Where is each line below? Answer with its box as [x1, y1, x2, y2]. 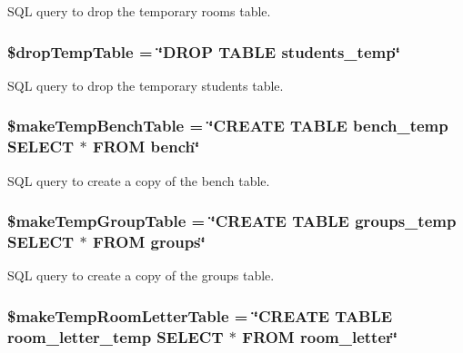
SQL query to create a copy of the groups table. [7, 266, 275, 285]
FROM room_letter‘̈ [242, 325, 398, 348]
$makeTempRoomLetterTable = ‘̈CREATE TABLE [7, 304, 393, 327]
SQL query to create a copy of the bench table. [7, 171, 270, 190]
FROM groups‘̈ [92, 230, 206, 252]
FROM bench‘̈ [92, 135, 200, 158]
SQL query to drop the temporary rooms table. [7, 2, 271, 20]
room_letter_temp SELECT [7, 325, 224, 348]
